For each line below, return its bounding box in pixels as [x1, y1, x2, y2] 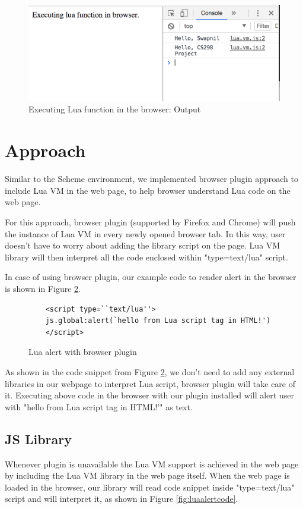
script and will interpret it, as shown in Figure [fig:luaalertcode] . [5, 492, 238, 505]
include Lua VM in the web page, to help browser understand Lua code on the [5, 184, 291, 196]
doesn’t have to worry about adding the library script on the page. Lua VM [5, 239, 280, 252]
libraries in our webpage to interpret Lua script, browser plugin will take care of [5, 377, 296, 389]
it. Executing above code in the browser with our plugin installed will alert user [5, 389, 294, 401]
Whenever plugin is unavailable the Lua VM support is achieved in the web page [5, 457, 299, 470]
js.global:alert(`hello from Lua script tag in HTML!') [45, 316, 271, 325]
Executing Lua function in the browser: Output [28, 103, 201, 115]
